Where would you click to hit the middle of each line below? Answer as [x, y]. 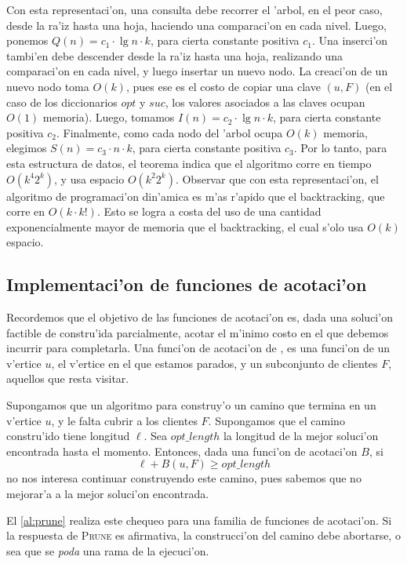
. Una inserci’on [350, 40]
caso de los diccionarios [62, 102]
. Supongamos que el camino [276, 420]
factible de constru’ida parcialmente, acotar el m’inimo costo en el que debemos [198, 332]
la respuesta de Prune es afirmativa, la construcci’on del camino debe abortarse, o [203, 535]
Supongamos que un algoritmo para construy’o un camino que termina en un [191, 405]
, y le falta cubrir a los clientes [124, 420]
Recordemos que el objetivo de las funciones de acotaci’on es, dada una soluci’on [200, 317]
